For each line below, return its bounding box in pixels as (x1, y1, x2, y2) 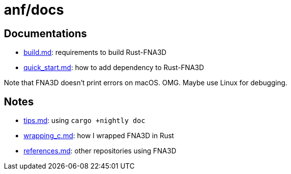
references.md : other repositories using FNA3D (24, 147, 176, 155)
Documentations (4, 27, 87, 40)
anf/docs (4, 1, 64, 18)
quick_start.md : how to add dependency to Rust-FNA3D (24, 63, 204, 72)
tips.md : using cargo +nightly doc (24, 116, 145, 125)
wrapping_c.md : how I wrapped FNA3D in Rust (24, 131, 174, 140)
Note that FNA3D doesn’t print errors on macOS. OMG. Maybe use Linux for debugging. (4, 78, 288, 87)
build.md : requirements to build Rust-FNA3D (24, 48, 167, 57)
